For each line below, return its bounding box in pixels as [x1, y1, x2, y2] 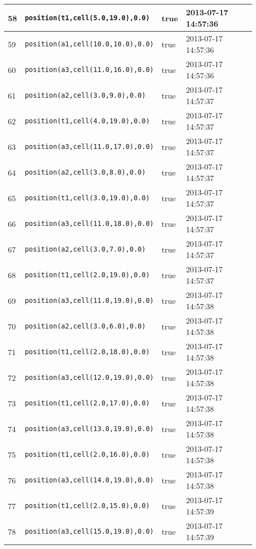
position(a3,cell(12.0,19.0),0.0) [25, 373, 154, 381]
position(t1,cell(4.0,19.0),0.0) [25, 117, 150, 125]
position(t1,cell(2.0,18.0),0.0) [25, 348, 150, 356]
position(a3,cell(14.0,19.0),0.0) [25, 476, 154, 484]
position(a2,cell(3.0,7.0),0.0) [25, 245, 146, 253]
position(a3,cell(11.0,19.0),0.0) [25, 296, 154, 304]
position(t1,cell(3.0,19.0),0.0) [25, 194, 150, 202]
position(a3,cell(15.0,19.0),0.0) [25, 527, 154, 535]
